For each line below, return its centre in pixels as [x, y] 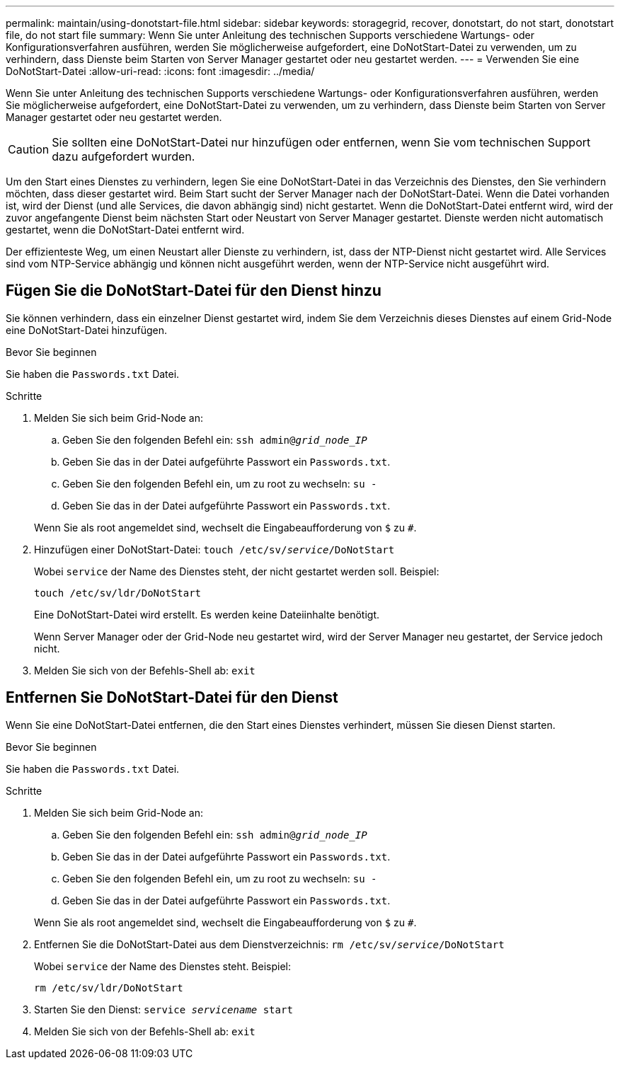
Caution [29, 149]
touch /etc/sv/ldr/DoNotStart [118, 593]
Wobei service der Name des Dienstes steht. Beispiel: [163, 966]
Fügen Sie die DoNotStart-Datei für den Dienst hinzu [194, 291]
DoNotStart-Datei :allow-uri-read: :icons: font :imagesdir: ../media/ [160, 71]
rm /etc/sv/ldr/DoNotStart [109, 988]
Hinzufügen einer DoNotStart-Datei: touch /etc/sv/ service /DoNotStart [214, 549]
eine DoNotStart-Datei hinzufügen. [87, 330]
